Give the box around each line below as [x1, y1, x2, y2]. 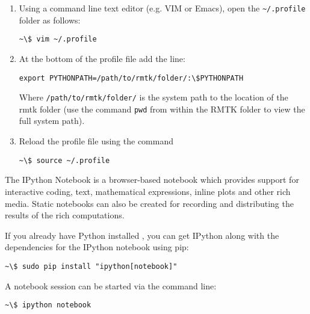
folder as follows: [19, 13, 81, 26]
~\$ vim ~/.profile [19, 35, 97, 44]
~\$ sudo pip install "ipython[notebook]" [5, 262, 178, 271]
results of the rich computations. [5, 209, 125, 221]
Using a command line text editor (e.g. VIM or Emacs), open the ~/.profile [19, 2, 306, 14]
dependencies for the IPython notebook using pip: [5, 241, 189, 253]
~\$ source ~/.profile [19, 156, 110, 165]
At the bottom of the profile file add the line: [19, 52, 185, 64]
